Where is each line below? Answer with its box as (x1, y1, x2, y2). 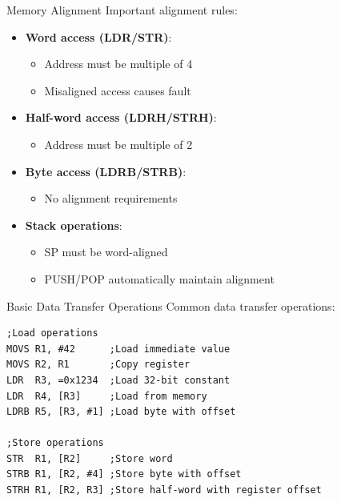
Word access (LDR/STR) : (25, 28, 172, 45)
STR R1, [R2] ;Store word (6, 452, 173, 464)
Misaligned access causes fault (44, 82, 191, 98)
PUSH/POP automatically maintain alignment (44, 270, 275, 287)
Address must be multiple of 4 (44, 55, 193, 72)
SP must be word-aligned (44, 243, 168, 260)
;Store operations (6, 437, 104, 449)
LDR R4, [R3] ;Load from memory (6, 390, 207, 402)
